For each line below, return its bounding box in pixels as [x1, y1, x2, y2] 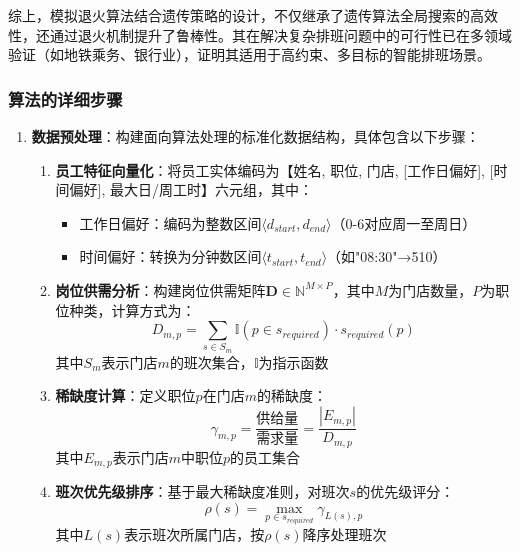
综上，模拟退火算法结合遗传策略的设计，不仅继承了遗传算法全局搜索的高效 [8, 5, 498, 25]
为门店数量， [388, 279, 473, 300]
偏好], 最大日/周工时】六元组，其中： [69, 179, 314, 200]
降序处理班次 [302, 524, 387, 545]
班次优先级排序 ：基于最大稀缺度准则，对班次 [55, 481, 350, 502]
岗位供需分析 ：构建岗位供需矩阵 [55, 279, 266, 300]
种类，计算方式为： [69, 299, 196, 320]
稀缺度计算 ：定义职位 [55, 385, 196, 406]
